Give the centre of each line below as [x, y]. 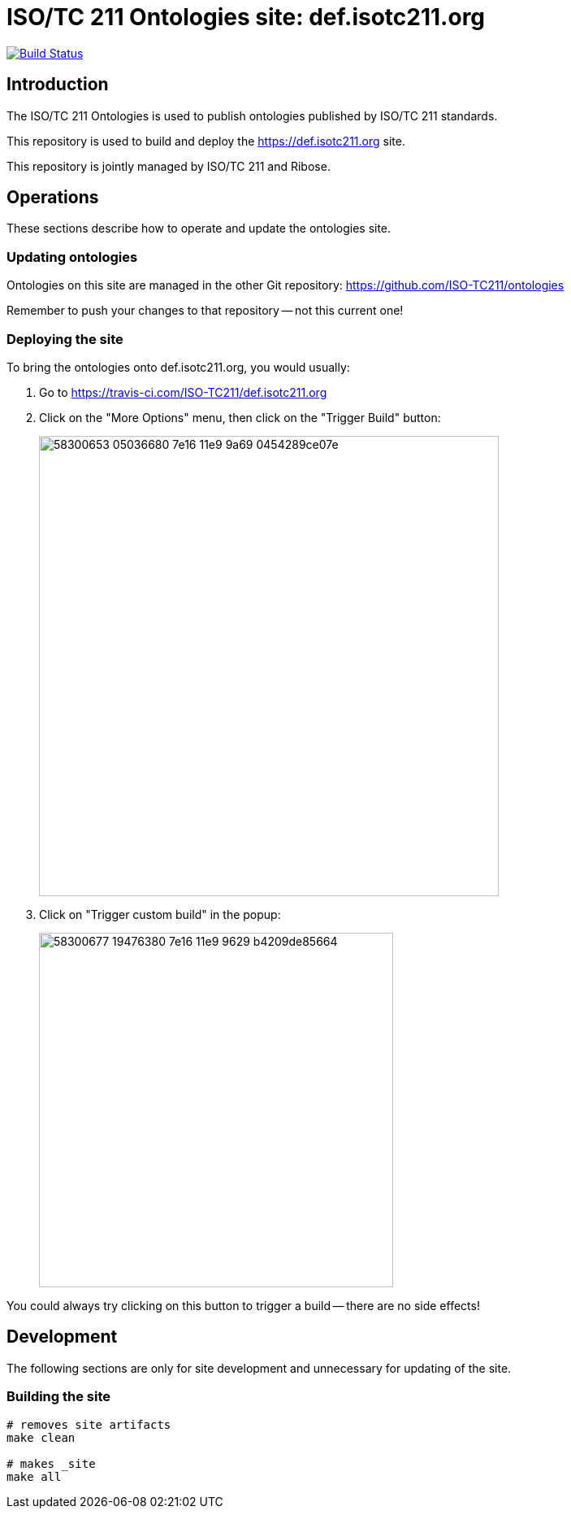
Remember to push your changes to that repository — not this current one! [205, 311]
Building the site [59, 1397]
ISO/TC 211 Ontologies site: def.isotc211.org [246, 17]
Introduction [58, 85]
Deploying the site [65, 339]
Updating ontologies [72, 257]
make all [34, 1476]
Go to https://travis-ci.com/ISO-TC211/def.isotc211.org [183, 392]
